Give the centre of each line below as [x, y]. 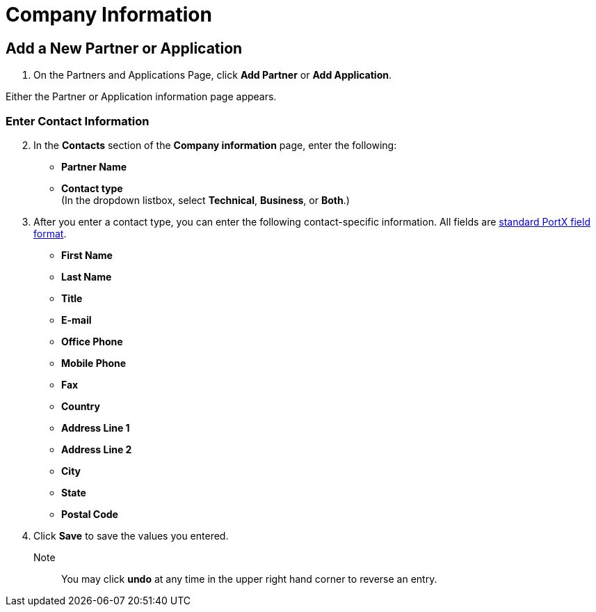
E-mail [76, 320]
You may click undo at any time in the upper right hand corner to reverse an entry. [249, 579]
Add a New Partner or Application [124, 48]
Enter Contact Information [78, 121]
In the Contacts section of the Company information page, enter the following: [215, 145]
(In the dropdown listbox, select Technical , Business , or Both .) [206, 200]
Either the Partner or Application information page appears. [141, 97]
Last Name [87, 276]
